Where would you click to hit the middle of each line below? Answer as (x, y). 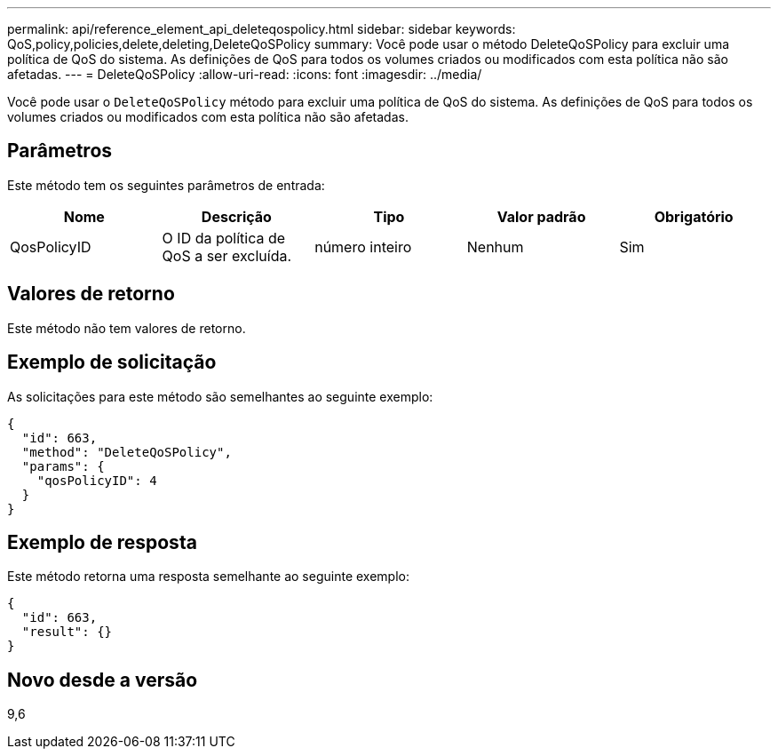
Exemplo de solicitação (112, 362)
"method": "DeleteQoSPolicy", (127, 452)
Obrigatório (694, 216)
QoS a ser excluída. (227, 255)
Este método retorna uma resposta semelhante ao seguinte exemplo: (208, 577)
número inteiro (363, 247)
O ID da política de (224, 238)
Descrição (236, 216)
